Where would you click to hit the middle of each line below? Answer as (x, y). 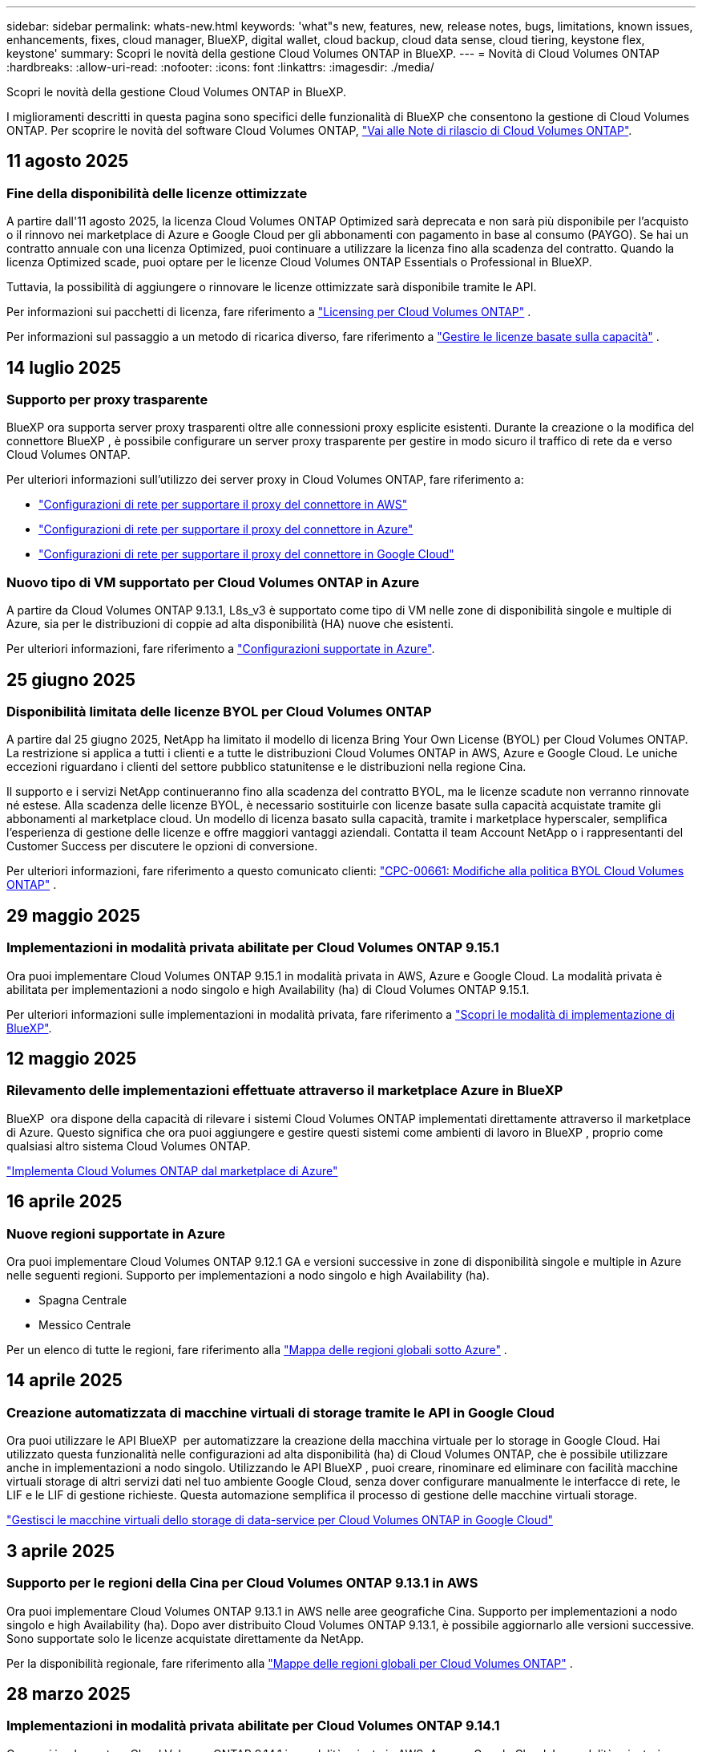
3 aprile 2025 (61, 1551)
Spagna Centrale (83, 1300)
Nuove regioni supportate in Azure (116, 1233)
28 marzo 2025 (69, 1693)
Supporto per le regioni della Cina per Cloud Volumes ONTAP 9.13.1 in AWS (242, 1583)
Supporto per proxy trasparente (107, 400)
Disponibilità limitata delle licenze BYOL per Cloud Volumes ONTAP (219, 712)
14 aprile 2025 (65, 1381)
